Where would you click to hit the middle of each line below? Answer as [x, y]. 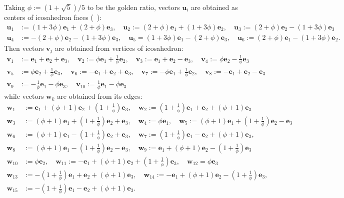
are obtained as [214, 7]
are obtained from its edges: [100, 96]
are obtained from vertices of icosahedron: [119, 48]
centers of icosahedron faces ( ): [53, 17]
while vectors [24, 96]
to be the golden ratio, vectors [133, 7]
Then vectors [24, 48]
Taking [15, 7]
